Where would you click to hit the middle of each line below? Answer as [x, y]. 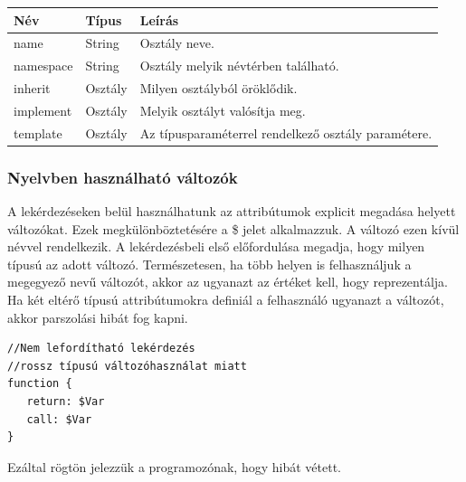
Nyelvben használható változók [123, 177]
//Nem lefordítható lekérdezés [101, 349]
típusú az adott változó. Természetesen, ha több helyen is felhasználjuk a [209, 264]
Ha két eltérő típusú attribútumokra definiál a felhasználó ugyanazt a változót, [226, 299]
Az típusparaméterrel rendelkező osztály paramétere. [286, 132]
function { [40, 384]
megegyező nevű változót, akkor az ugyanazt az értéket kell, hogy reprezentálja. [228, 282]
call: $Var [59, 419]
